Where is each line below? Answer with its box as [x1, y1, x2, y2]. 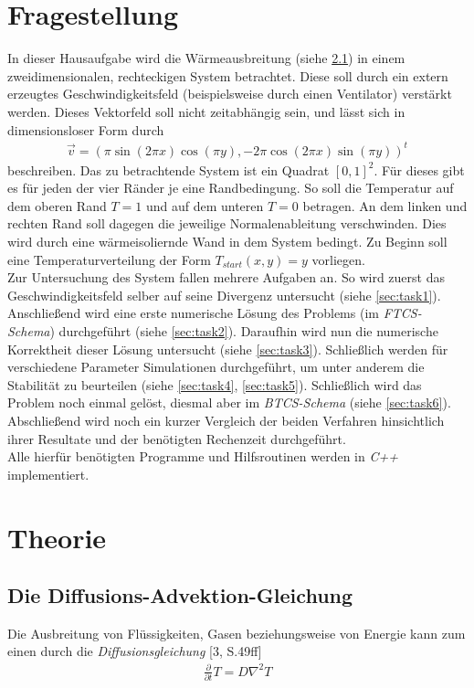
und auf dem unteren [145, 196, 264, 215]
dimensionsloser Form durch [7, 120, 164, 139]
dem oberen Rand [7, 196, 107, 215]
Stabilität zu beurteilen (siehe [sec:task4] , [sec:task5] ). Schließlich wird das [7, 375, 422, 394]
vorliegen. [311, 249, 365, 269]
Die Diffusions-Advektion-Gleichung [7, 581, 353, 609]
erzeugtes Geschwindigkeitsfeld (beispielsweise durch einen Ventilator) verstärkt [7, 84, 452, 103]
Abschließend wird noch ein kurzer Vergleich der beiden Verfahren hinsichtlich [7, 410, 445, 429]
